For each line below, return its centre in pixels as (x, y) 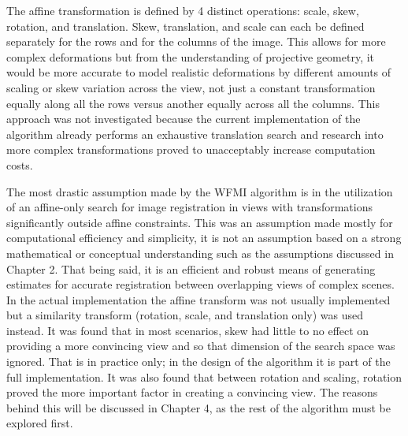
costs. (20, 164)
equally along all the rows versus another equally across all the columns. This (193, 103)
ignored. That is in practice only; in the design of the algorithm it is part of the (198, 361)
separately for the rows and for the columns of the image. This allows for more (196, 41)
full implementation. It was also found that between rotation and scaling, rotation (204, 376)
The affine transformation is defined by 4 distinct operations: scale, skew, (183, 10)
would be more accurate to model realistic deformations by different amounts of (199, 72)
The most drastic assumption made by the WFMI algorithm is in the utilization (200, 191)
